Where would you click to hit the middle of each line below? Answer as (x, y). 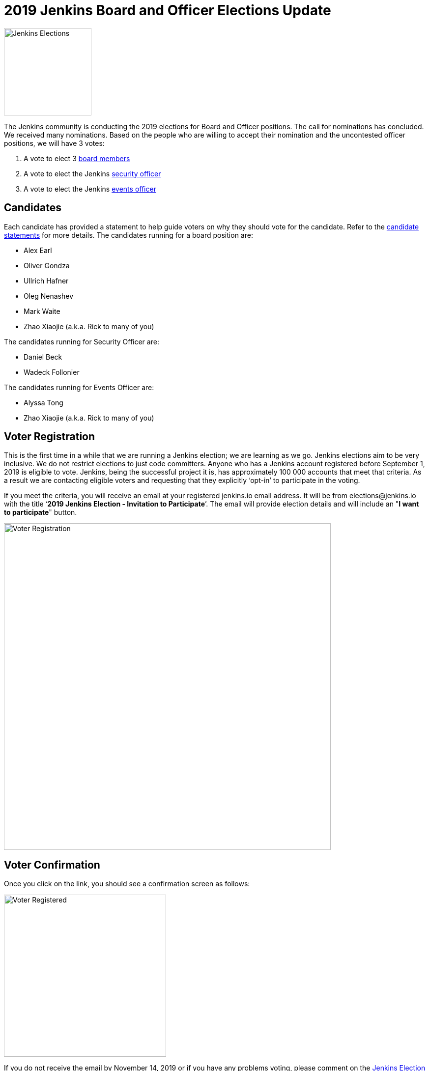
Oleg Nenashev (49, 296)
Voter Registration (50, 437)
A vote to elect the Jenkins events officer (90, 189)
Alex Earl (38, 250)
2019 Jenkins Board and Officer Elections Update (168, 10)
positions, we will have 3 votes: (54, 143)
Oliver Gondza (47, 265)
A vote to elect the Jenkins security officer (92, 173)
